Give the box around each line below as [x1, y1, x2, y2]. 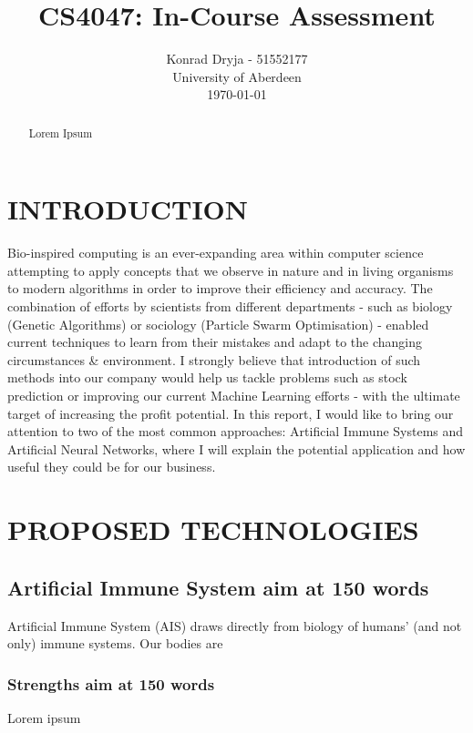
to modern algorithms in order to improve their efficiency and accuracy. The [7, 279, 433, 298]
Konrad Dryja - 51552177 [166, 49, 308, 68]
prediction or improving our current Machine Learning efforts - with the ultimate [7, 386, 460, 405]
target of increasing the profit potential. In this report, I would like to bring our [7, 403, 454, 422]
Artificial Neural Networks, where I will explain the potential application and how [7, 439, 466, 458]
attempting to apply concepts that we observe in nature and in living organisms [7, 260, 454, 280]
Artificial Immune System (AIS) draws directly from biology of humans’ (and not [7, 616, 462, 635]
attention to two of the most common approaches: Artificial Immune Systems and [7, 422, 464, 441]
